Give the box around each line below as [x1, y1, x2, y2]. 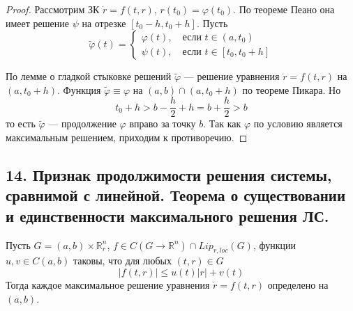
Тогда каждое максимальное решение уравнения [6, 278, 210, 292]
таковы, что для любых [73, 253, 172, 268]
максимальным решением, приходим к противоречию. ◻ [6, 130, 248, 145]
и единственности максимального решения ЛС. [6, 205, 329, 226]
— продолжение [48, 116, 117, 131]
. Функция [57, 82, 101, 97]
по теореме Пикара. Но [242, 82, 341, 97]
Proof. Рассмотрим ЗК [6, 2, 100, 16]
